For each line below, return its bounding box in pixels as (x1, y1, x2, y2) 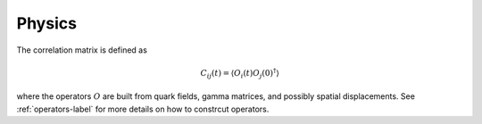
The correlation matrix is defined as (16, 45, 147, 55)
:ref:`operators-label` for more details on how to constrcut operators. (16, 103, 270, 114)
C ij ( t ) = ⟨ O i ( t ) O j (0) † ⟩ (200, 67, 280, 80)
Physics (16, 13, 78, 33)
